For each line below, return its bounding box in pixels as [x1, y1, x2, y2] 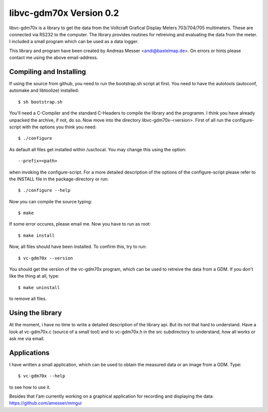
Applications [9, 349, 50, 357]
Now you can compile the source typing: [9, 198, 92, 204]
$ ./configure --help [18, 187, 70, 193]
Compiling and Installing [9, 67, 86, 76]
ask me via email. [9, 335, 45, 342]
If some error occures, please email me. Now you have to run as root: [9, 221, 151, 227]
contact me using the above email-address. [9, 55, 98, 60]
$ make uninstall [18, 285, 60, 290]
